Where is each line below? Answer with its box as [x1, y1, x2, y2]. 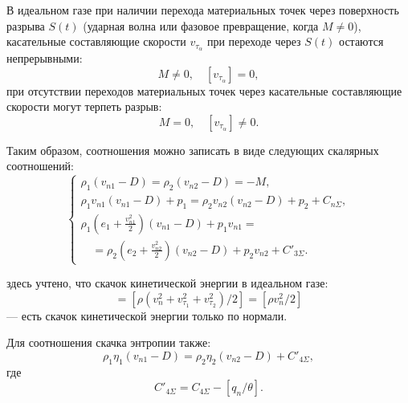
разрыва [6, 17, 45, 34]
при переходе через [206, 33, 301, 50]
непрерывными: [6, 50, 83, 67]
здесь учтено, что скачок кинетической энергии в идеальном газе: [6, 275, 328, 291]
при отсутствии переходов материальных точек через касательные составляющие [6, 82, 402, 99]
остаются [339, 33, 384, 50]
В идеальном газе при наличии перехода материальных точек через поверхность [6, 2, 399, 18]
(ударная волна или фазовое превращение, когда [83, 17, 319, 34]
